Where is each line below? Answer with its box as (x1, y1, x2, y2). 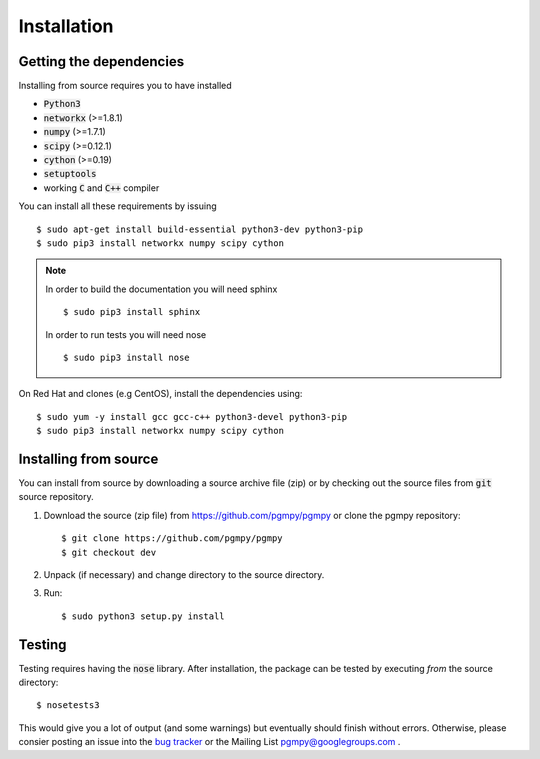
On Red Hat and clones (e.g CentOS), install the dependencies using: (18, 388, 303, 400)
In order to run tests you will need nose (45, 328, 207, 340)
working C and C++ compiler (43, 181, 160, 194)
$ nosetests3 (36, 700, 100, 711)
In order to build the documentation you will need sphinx (45, 283, 278, 295)
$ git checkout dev (61, 546, 157, 558)
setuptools (43, 168, 97, 180)
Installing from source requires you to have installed (18, 80, 232, 92)
